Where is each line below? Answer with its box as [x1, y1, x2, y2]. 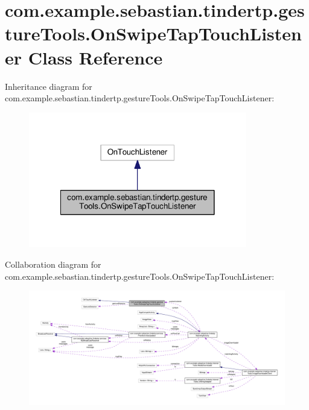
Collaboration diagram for [5, 258, 101, 271]
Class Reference [28, 45, 163, 69]
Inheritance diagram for [5, 80, 92, 92]
